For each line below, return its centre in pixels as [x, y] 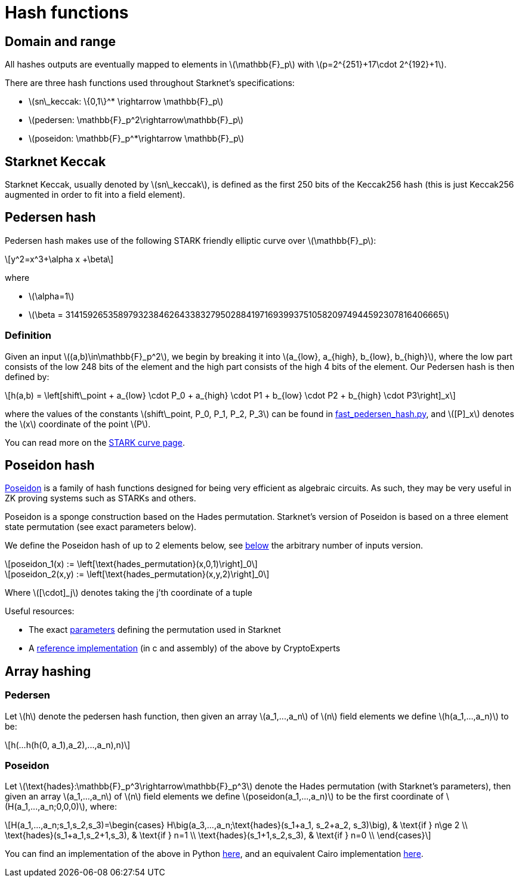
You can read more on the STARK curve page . [95, 442]
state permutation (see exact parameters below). [101, 527]
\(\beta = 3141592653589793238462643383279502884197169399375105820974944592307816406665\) [239, 314]
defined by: [27, 376]
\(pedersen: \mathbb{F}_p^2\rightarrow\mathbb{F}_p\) [136, 120]
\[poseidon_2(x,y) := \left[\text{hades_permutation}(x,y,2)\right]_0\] [137, 574]
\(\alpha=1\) [52, 296]
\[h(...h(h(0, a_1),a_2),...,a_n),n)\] [68, 745]
